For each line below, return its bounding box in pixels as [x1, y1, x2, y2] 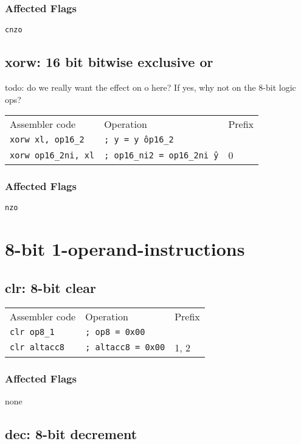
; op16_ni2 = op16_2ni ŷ [104, 150, 219, 160]
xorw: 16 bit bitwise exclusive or [5, 52, 213, 71]
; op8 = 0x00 [85, 326, 145, 337]
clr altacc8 [10, 342, 65, 353]
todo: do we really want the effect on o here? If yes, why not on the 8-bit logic [5, 81, 296, 94]
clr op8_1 [10, 326, 55, 337]
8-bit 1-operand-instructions [5, 236, 245, 261]
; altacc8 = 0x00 [85, 342, 165, 353]
